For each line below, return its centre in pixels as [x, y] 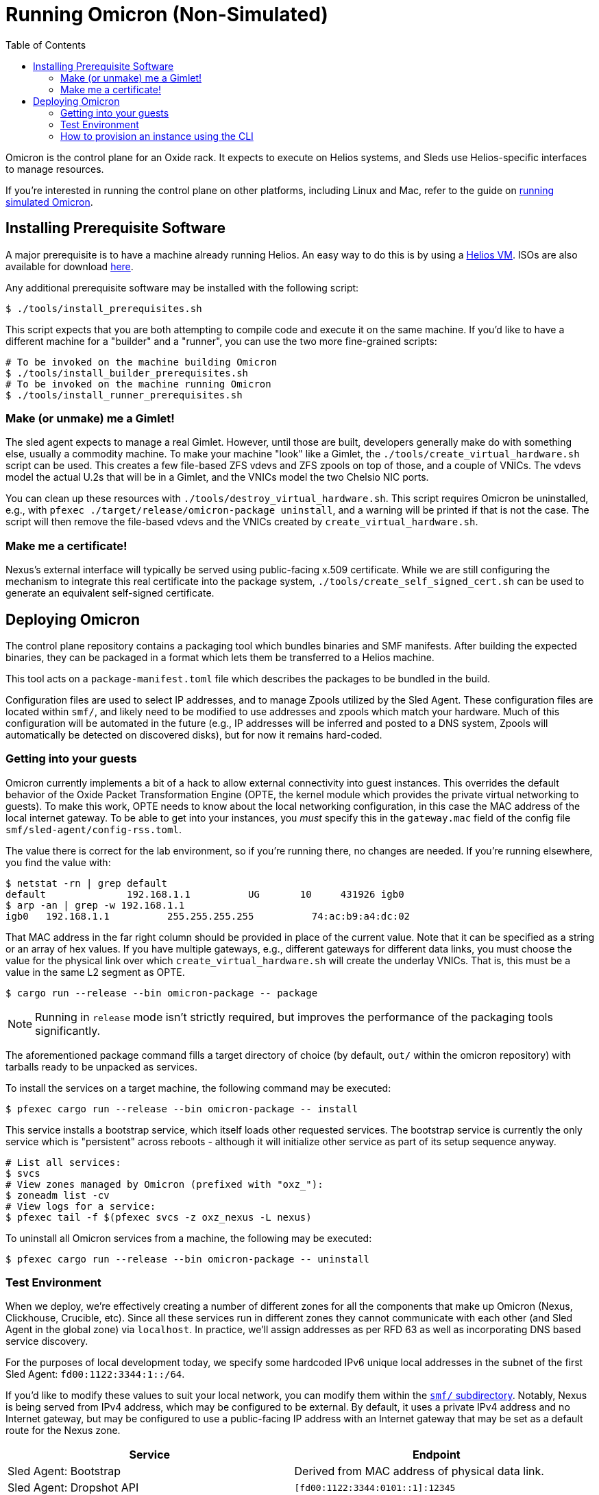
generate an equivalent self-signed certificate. [110, 593]
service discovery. [47, 1341]
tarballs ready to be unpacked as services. [101, 1066]
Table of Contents [46, 45]
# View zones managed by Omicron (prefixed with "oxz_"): [164, 1184]
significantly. [68, 1030]
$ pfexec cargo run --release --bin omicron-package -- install [182, 1109]
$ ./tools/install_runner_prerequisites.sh [124, 395]
